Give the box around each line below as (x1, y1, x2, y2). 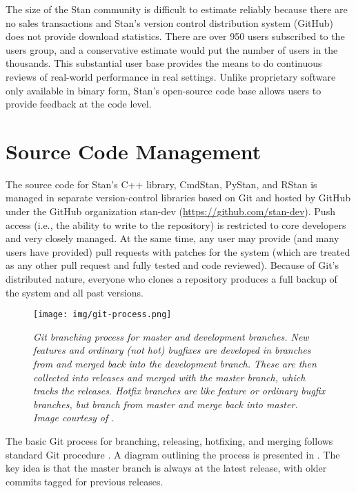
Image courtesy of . (33, 410, 115, 425)
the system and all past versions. (6, 285, 144, 299)
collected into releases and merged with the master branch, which (33, 370, 306, 384)
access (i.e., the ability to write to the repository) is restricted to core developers (6, 217, 346, 232)
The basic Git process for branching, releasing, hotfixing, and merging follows (6, 434, 333, 448)
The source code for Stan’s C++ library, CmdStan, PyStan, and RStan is (6, 177, 317, 191)
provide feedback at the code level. (6, 97, 152, 111)
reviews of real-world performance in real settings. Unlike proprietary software (6, 69, 336, 83)
